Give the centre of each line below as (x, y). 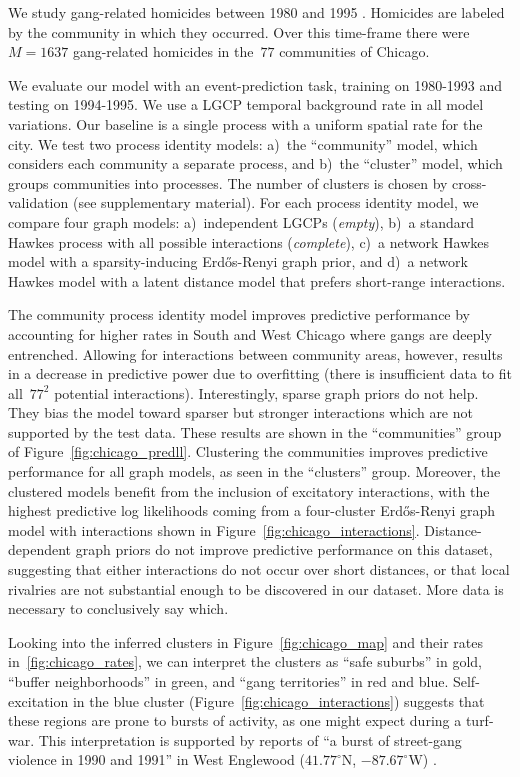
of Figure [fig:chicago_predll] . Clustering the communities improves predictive (248, 451)
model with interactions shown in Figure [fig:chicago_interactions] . (214, 529)
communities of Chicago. (354, 51)
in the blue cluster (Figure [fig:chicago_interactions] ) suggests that (278, 700)
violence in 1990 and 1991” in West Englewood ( (156, 759)
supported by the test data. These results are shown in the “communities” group (255, 431)
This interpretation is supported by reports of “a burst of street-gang (250, 739)
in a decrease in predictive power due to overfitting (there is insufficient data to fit (260, 373)
